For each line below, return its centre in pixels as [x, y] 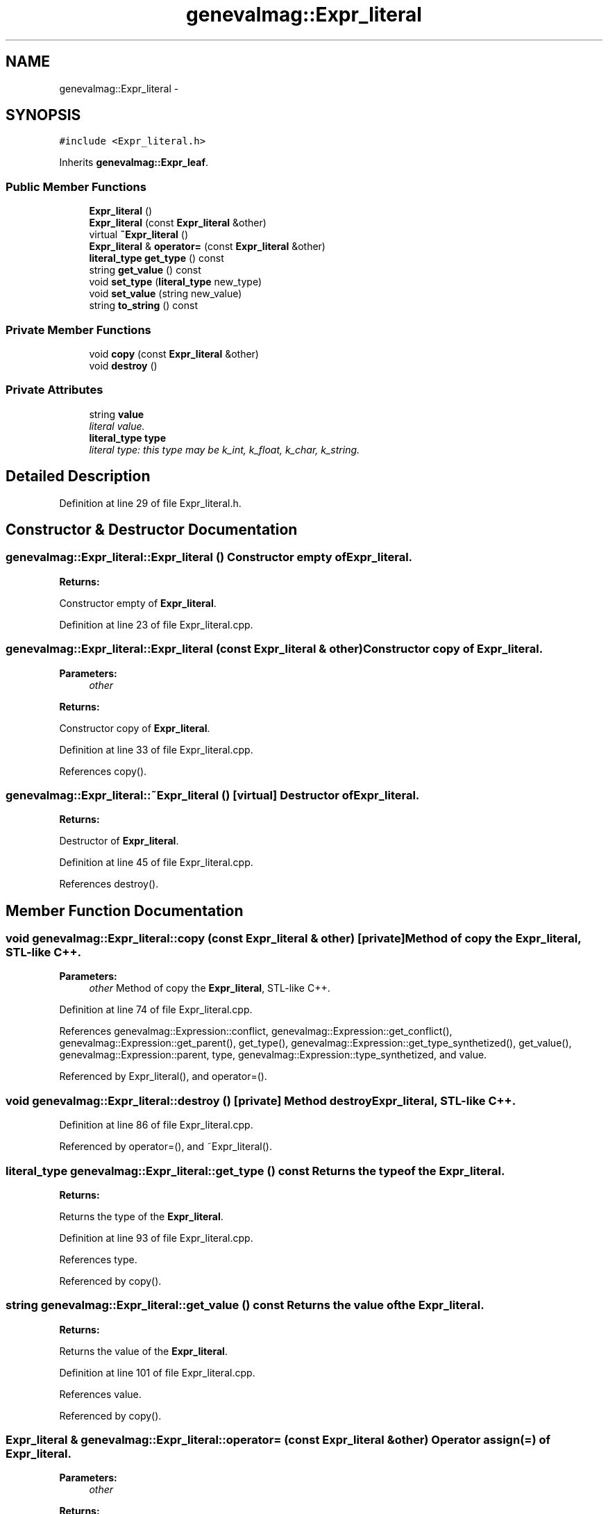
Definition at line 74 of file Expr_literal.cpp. [156, 1010]
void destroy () [123, 365]
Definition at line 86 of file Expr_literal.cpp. [156, 1125]
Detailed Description [78, 476]
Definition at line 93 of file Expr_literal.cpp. [156, 1238]
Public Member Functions [76, 186]
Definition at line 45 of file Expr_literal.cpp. [156, 863]
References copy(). [103, 771]
